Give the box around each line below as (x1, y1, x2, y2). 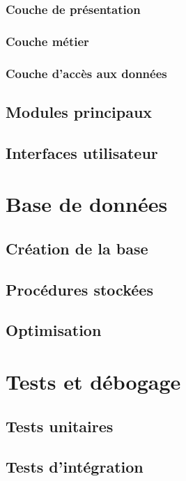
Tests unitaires (6, 415, 114, 436)
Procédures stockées (6, 278, 153, 300)
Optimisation (6, 319, 102, 341)
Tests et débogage (6, 367, 181, 395)
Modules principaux (6, 100, 153, 122)
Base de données (6, 190, 168, 218)
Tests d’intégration (6, 456, 144, 478)
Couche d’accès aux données (6, 64, 167, 82)
